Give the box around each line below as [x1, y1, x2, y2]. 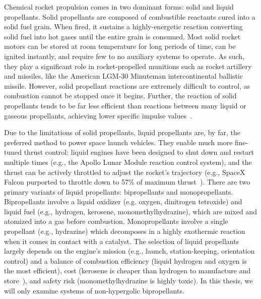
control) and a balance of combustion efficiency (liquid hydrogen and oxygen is [4, 255, 247, 266]
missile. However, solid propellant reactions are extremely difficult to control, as [4, 80, 250, 91]
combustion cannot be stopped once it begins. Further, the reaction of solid [4, 90, 237, 101]
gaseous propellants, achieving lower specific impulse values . [4, 110, 192, 121]
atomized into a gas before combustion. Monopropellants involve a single [4, 216, 228, 226]
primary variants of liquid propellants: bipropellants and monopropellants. [4, 186, 233, 197]
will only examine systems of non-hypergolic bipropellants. [4, 285, 184, 295]
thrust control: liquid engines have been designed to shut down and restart [24, 147, 254, 157]
